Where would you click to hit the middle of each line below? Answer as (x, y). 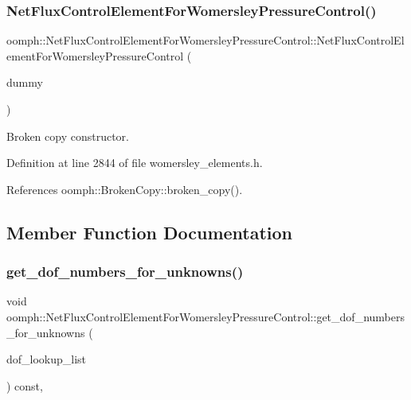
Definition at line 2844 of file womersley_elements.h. (135, 163)
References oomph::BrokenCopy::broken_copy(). (125, 189)
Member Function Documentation (150, 232)
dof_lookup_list (47, 359)
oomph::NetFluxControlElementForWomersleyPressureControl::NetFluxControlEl (205, 40)
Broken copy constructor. (68, 136)
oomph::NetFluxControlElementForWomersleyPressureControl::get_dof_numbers (205, 316)
